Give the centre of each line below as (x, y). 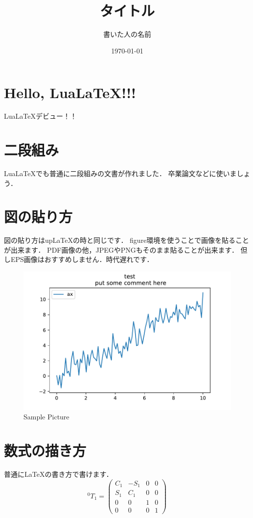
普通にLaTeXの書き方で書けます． (58, 474)
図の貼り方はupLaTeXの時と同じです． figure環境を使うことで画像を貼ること (126, 240)
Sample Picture (46, 417)
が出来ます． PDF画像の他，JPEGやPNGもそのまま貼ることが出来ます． (121, 249)
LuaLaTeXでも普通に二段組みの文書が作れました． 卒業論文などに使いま (120, 173)
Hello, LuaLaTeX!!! (70, 92)
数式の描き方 (45, 451)
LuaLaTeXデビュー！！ (40, 116)
